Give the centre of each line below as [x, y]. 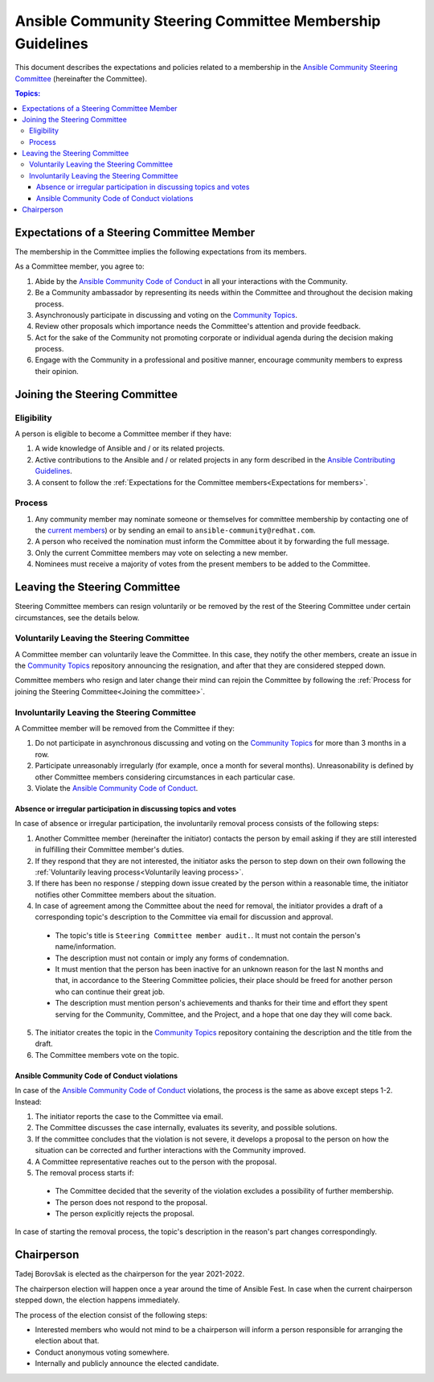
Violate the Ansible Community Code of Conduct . [117, 788]
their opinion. [57, 371]
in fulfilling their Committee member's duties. [110, 849]
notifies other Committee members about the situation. [125, 895]
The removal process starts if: [84, 1172]
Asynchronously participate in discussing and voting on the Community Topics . [166, 315]
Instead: [28, 1101]
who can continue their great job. [110, 991]
